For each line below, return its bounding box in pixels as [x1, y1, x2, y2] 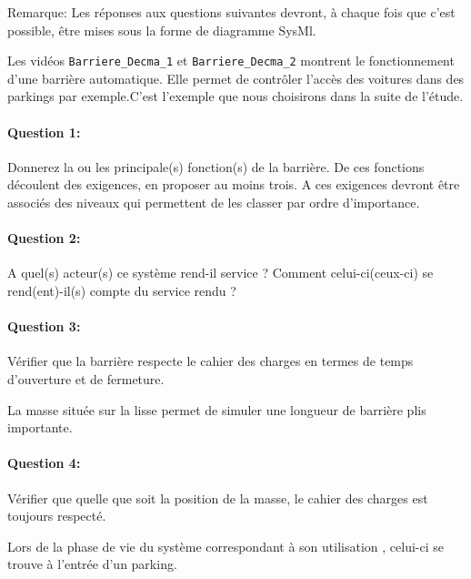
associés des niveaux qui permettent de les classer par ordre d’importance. [7, 193, 420, 212]
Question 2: [7, 229, 81, 248]
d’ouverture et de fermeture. [7, 369, 165, 388]
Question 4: [7, 453, 81, 472]
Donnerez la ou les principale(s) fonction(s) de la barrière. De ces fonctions [7, 157, 425, 176]
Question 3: [7, 317, 81, 336]
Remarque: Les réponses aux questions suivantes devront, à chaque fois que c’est [7, 3, 456, 21]
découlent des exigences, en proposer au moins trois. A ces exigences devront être [7, 175, 460, 194]
